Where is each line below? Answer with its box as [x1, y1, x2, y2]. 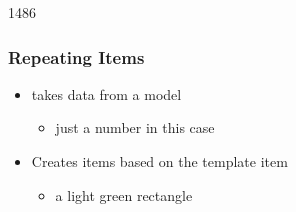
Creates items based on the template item [31, 151, 288, 171]
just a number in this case [55, 117, 215, 138]
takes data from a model [31, 83, 182, 104]
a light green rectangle [55, 184, 193, 205]
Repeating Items [8, 44, 145, 69]
